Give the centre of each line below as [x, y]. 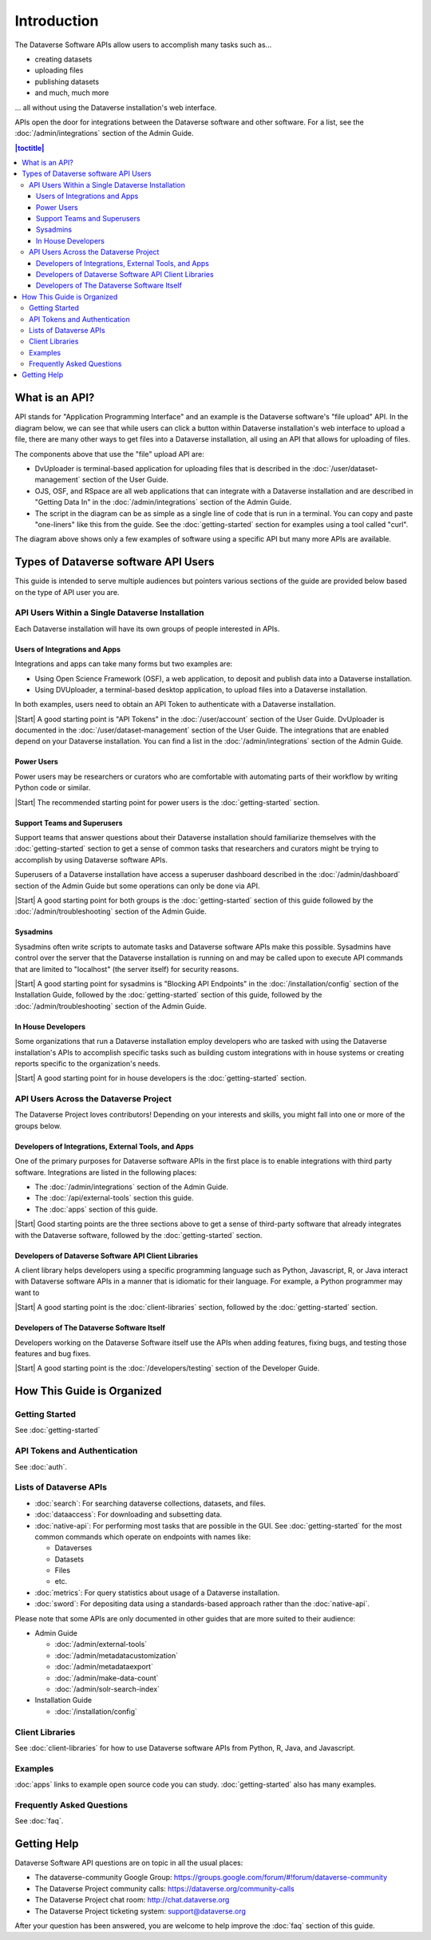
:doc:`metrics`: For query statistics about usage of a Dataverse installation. [157, 1593]
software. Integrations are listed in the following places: [106, 1172]
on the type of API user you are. [67, 592]
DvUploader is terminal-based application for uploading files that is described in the [173, 468]
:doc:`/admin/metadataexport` [104, 1667]
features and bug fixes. [53, 1353]
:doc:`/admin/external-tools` [101, 1644]
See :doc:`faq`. [39, 1821]
